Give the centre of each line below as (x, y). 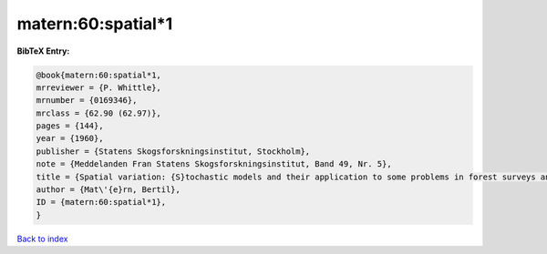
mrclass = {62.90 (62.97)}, (98, 113)
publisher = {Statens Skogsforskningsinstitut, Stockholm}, (173, 151)
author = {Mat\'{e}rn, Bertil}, (108, 190)
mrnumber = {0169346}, (87, 101)
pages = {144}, (70, 126)
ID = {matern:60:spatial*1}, (101, 202)
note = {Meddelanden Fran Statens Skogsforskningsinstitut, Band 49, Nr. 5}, (214, 164)
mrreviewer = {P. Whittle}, (98, 87)
